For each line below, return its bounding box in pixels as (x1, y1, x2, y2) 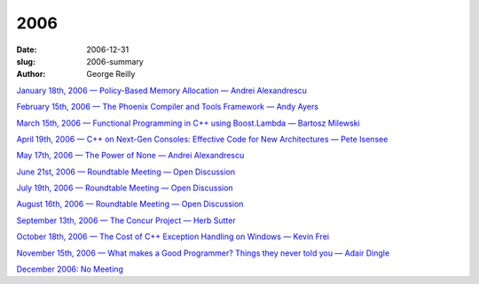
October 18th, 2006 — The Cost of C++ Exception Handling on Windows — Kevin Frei (16, 231, 330, 242)
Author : (16, 69, 46, 80)
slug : (16, 56, 35, 66)
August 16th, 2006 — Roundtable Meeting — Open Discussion (16, 199, 244, 210)
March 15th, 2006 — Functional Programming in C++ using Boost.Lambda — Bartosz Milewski (16, 118, 361, 128)
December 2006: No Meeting (16, 264, 124, 274)
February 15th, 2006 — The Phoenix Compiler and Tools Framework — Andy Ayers (16, 102, 319, 112)
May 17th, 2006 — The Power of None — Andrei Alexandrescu (16, 150, 245, 161)
